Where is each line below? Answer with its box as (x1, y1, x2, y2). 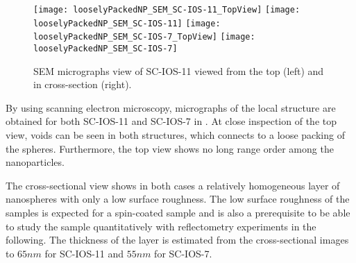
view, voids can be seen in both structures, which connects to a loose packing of (6, 128, 345, 142)
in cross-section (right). (33, 77, 132, 92)
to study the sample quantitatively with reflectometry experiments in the (6, 219, 316, 233)
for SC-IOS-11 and (44, 246, 124, 260)
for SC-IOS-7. (154, 246, 212, 260)
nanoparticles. (6, 155, 65, 169)
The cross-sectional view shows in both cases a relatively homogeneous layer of (6, 178, 340, 192)
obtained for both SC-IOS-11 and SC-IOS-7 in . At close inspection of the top (6, 114, 337, 128)
